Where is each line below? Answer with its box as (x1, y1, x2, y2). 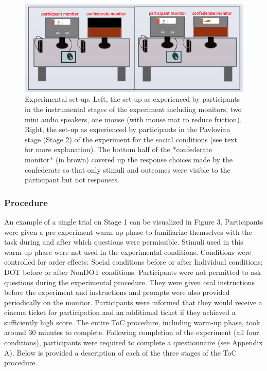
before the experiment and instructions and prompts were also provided (4, 287, 230, 298)
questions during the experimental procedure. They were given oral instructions (4, 276, 255, 287)
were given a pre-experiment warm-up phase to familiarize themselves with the (4, 226, 252, 237)
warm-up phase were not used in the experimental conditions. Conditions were (4, 246, 252, 257)
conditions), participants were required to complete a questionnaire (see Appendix (4, 337, 263, 348)
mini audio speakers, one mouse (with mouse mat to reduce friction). (25, 114, 242, 124)
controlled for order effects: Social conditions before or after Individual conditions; (4, 256, 263, 267)
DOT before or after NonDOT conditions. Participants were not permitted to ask (4, 266, 261, 277)
